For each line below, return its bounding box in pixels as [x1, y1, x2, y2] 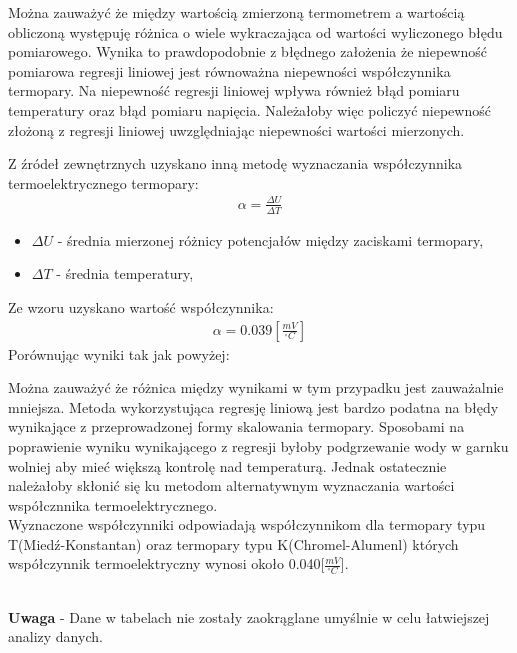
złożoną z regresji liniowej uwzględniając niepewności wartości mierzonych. [8, 119, 465, 140]
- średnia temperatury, [56, 263, 194, 284]
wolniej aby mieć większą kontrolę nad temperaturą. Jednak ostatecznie [8, 455, 447, 476]
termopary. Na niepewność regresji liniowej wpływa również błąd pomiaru [8, 80, 460, 101]
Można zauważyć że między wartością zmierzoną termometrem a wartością [8, 2, 465, 22]
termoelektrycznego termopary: [8, 172, 199, 193]
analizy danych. [8, 626, 103, 647]
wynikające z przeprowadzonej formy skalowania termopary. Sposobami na [8, 416, 465, 437]
